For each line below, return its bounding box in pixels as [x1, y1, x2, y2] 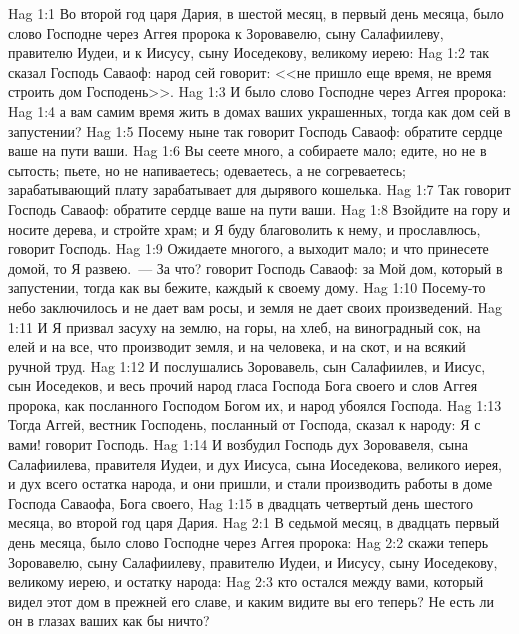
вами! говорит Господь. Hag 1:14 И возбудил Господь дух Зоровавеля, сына [8, 434, 468, 455]
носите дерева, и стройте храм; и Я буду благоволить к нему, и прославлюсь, [8, 218, 481, 239]
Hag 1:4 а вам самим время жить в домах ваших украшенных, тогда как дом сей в [8, 100, 511, 121]
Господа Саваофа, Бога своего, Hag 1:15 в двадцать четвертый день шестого [8, 492, 474, 513]
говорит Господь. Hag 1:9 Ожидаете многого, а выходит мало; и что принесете [8, 238, 489, 259]
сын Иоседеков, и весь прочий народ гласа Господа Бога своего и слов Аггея [8, 375, 478, 396]
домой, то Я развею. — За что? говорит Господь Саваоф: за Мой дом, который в [8, 257, 503, 278]
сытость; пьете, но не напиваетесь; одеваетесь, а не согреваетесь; [8, 159, 406, 180]
